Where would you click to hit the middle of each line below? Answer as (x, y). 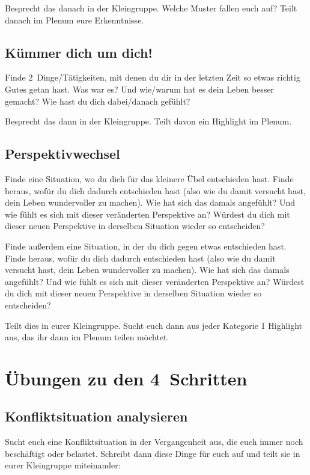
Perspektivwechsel (62, 154)
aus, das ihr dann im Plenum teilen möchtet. (87, 337)
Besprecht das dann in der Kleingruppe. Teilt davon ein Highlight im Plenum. (148, 121)
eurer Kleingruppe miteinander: (63, 465)
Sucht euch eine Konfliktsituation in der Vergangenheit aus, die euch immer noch (154, 442)
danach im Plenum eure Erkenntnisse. (74, 20)
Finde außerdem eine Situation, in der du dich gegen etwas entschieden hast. (146, 246)
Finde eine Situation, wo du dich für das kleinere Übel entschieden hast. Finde (149, 178)
